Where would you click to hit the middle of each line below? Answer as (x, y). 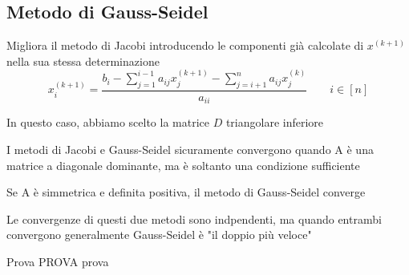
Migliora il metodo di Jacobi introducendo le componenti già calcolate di (185, 45)
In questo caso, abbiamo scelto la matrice (108, 122)
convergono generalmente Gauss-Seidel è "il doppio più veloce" (159, 235)
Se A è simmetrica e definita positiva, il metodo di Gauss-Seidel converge (186, 192)
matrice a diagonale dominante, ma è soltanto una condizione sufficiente (183, 165)
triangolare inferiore (275, 122)
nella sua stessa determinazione (83, 61)
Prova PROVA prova (58, 262)
